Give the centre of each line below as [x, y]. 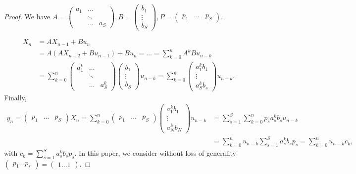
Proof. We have [27, 16]
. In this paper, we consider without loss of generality [155, 153]
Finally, [15, 97]
